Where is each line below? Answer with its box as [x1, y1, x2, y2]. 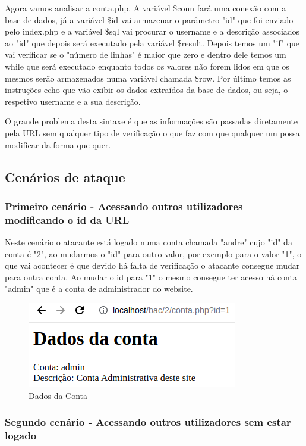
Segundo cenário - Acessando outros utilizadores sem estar [5, 414, 291, 429]
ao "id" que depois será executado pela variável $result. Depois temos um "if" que [5, 36, 300, 49]
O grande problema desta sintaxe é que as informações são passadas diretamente [5, 115, 298, 127]
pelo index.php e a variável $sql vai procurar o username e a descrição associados [5, 25, 300, 38]
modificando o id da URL [5, 212, 130, 227]
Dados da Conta [29, 389, 88, 401]
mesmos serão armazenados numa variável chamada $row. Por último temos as [5, 71, 291, 84]
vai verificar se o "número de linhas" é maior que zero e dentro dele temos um [5, 48, 286, 61]
